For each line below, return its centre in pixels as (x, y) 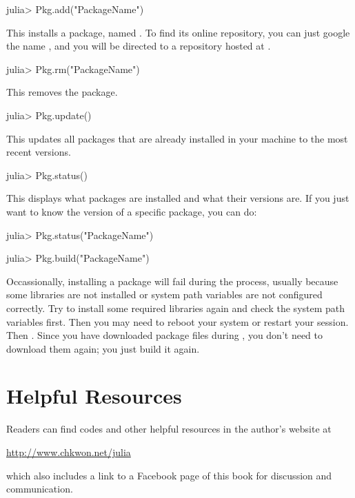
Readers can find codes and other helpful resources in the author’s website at (169, 429)
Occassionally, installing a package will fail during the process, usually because (172, 281)
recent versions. (39, 152)
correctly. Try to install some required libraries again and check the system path (176, 308)
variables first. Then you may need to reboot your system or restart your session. (177, 321)
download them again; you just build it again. (103, 348)
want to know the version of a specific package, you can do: (132, 211)
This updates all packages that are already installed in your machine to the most (177, 138)
